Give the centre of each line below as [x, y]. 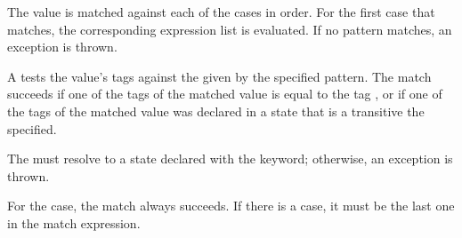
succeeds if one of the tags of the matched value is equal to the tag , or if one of [225, 94]
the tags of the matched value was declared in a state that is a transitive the [216, 111]
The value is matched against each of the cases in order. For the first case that [221, 12]
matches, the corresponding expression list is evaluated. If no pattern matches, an [230, 29]
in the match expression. [74, 222]
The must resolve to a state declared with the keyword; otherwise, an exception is [230, 159]
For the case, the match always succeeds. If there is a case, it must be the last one [231, 206]
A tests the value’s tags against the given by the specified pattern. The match [219, 76]
